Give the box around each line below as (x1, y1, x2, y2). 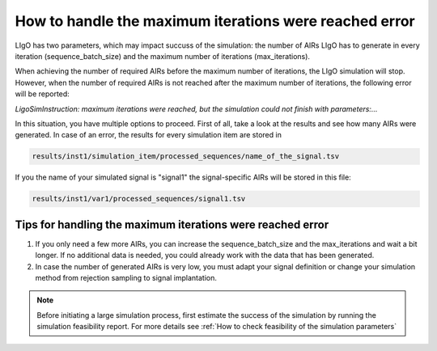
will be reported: (15, 89, 70, 99)
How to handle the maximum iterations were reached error (15, 12, 416, 30)
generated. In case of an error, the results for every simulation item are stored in (15, 130, 282, 140)
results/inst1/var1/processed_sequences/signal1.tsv (32, 194, 246, 204)
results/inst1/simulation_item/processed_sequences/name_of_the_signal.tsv (32, 152, 340, 161)
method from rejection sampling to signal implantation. (35, 273, 218, 282)
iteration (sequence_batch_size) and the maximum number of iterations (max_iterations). (15, 51, 311, 61)
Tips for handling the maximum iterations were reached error (15, 218, 329, 231)
